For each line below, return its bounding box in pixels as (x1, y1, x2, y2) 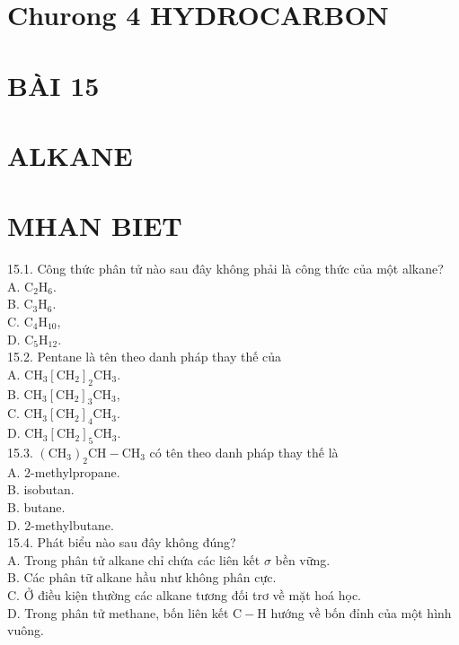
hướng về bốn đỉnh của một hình (270, 603, 452, 622)
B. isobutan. (7, 480, 75, 499)
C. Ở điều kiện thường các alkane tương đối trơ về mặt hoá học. (7, 585, 361, 604)
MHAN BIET (7, 207, 182, 244)
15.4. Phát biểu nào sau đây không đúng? (7, 533, 236, 552)
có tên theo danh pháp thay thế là (149, 443, 339, 461)
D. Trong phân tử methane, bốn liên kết (7, 603, 229, 622)
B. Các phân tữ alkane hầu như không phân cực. (7, 568, 277, 587)
